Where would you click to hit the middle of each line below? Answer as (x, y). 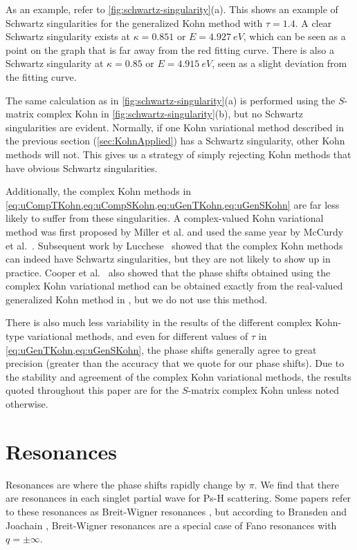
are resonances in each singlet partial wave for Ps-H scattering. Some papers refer (178, 498)
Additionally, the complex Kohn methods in (99, 191)
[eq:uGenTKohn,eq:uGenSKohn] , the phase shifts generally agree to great (161, 349)
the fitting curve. (41, 76)
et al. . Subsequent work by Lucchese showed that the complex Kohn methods (174, 245)
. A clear (313, 22)
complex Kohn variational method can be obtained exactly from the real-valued (174, 286)
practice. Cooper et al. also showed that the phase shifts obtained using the (168, 272)
